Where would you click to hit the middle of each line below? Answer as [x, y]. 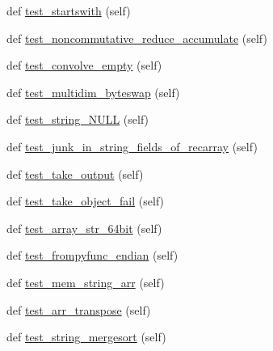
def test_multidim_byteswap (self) [93, 92]
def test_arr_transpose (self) [79, 309]
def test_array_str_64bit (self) [84, 228]
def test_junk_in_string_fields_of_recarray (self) [132, 146]
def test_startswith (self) [69, 11]
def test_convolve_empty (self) [84, 65]
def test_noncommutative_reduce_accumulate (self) [137, 38]
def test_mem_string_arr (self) [86, 282]
